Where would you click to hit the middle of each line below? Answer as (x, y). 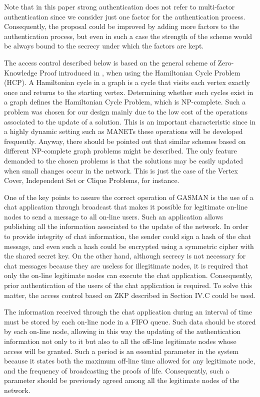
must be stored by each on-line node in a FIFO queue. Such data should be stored (130, 321)
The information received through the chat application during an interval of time (128, 312)
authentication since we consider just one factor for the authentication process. (125, 16)
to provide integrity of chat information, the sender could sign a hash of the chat (128, 236)
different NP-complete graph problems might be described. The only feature (120, 151)
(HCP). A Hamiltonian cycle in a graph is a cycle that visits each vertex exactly (127, 82)
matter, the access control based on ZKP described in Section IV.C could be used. (130, 295)
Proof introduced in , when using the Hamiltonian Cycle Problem (140, 72)
